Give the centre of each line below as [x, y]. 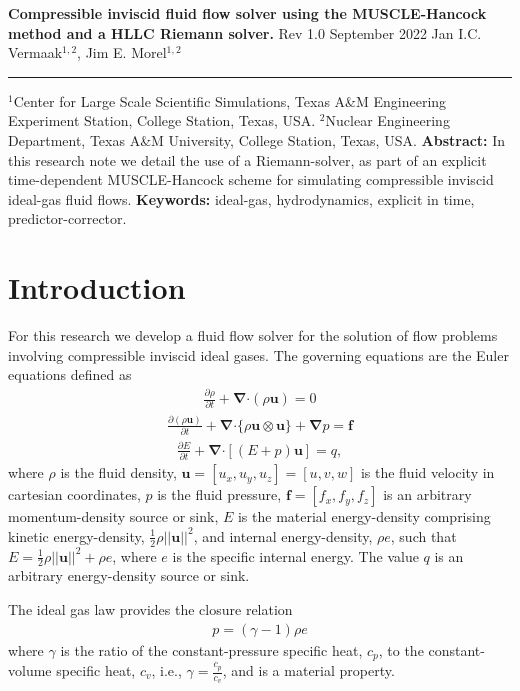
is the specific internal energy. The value [295, 555]
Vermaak [35, 52]
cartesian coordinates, [74, 494]
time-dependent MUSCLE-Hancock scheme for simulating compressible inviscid [251, 179]
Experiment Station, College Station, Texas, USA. [162, 120]
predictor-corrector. [67, 218]
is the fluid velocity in [427, 472]
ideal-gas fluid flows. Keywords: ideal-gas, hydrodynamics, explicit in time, [241, 198]
